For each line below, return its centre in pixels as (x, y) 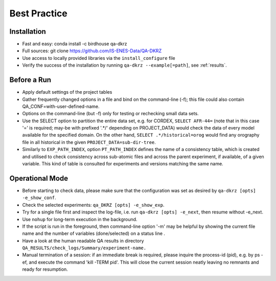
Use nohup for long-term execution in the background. (80, 219)
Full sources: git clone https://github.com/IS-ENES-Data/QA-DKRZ (92, 51)
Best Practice (38, 13)
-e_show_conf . (39, 198)
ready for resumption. (45, 269)
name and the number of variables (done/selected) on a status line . (94, 233)
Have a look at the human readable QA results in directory (83, 241)
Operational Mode (39, 178)
